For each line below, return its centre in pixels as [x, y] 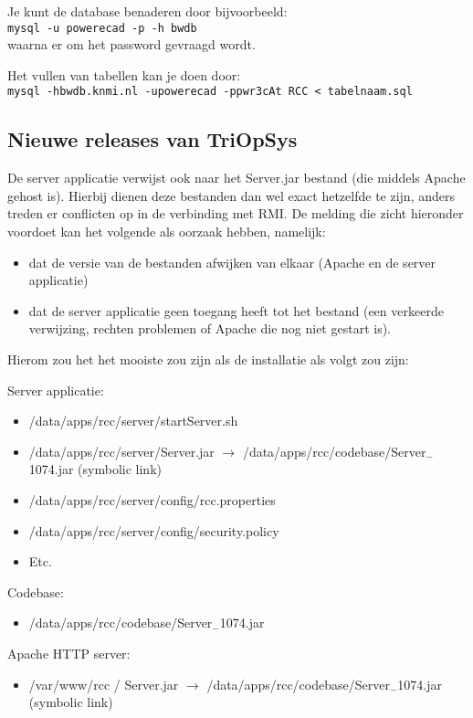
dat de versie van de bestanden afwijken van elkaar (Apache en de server [232, 262]
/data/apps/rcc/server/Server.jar [121, 451]
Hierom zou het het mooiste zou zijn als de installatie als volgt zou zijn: [208, 359]
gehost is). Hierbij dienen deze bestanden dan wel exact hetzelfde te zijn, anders [231, 195]
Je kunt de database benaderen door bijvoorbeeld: [147, 11]
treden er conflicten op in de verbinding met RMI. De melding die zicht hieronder [236, 213]
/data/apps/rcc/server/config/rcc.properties [152, 500]
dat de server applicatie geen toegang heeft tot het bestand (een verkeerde [236, 310]
